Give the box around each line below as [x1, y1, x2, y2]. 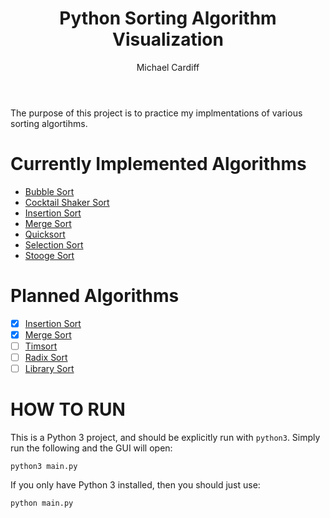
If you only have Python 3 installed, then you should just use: [10, 479, 261, 491]
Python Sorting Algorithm [59, 7, 277, 30]
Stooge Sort [24, 249, 75, 261]
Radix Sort [24, 352, 68, 363]
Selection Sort [24, 238, 84, 251]
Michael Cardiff [136, 61, 200, 73]
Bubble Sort [24, 185, 75, 197]
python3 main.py [10, 462, 78, 472]
